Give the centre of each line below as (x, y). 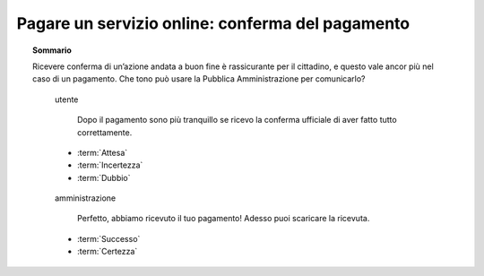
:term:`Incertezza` (110, 165)
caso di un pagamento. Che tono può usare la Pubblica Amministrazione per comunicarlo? (199, 79)
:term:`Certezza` (108, 252)
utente (67, 99)
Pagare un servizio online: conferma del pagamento (213, 23)
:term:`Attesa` (103, 152)
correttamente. (105, 132)
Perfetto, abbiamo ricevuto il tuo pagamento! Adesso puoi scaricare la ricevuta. (224, 219)
